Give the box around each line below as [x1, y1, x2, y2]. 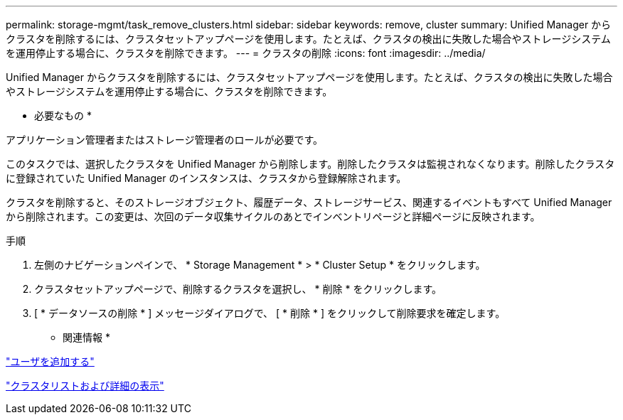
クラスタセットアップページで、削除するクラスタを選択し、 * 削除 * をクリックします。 [34, 283, 442, 295]
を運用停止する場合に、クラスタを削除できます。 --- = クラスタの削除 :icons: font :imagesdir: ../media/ [6, 47, 486, 59]
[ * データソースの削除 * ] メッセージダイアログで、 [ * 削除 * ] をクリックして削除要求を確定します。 [34, 307, 506, 319]
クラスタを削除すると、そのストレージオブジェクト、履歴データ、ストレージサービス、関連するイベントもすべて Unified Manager [6, 196, 612, 208]
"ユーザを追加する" [6, 355, 95, 367]
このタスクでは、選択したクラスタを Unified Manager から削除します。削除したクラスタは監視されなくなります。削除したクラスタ [6, 158, 615, 170]
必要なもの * [34, 109, 92, 122]
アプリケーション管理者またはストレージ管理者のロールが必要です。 [6, 134, 324, 146]
